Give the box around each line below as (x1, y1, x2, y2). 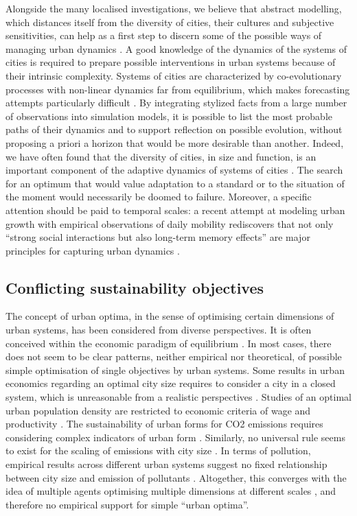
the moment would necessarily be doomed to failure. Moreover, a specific (5, 189, 312, 204)
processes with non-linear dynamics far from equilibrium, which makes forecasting (5, 82, 350, 96)
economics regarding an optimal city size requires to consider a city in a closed (5, 376, 336, 390)
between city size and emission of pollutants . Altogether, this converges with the (5, 470, 347, 484)
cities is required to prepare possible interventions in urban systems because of (5, 55, 336, 69)
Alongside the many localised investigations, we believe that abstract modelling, (5, 1, 342, 15)
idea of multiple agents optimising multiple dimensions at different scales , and (5, 484, 336, 498)
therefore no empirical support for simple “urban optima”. (5, 497, 249, 511)
